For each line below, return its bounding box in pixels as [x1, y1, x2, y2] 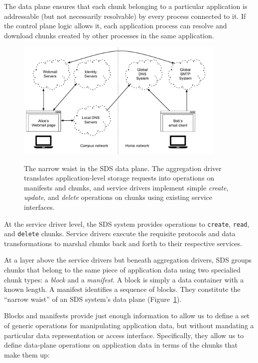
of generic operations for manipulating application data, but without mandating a [4, 320, 254, 331]
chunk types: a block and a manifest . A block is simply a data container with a [4, 274, 244, 284]
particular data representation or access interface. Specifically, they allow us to [4, 330, 244, 340]
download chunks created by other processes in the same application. [4, 30, 214, 40]
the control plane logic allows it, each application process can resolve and [4, 20, 227, 31]
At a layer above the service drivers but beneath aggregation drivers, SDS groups [4, 255, 252, 265]
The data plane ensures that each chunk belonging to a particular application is [4, 1, 248, 11]
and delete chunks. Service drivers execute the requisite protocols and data [4, 228, 236, 239]
